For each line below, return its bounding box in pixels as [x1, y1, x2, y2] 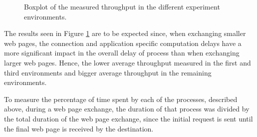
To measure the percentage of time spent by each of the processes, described [4, 93, 238, 104]
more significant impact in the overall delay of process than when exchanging [4, 47, 240, 58]
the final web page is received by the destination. [4, 123, 154, 133]
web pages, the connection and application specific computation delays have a [4, 37, 242, 48]
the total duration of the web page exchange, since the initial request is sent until [4, 113, 253, 123]
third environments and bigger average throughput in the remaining [4, 67, 212, 77]
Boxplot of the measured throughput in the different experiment [24, 1, 220, 11]
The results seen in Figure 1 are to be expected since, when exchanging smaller [4, 28, 246, 38]
